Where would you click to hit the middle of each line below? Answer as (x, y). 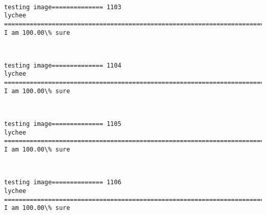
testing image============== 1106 (63, 182)
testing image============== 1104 (63, 65)
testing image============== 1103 (63, 7)
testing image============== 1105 (63, 124)
